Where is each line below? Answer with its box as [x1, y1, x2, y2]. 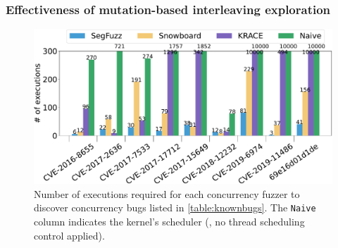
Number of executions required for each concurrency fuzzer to [34, 186, 300, 201]
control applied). [34, 228, 105, 242]
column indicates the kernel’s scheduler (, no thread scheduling [34, 213, 305, 228]
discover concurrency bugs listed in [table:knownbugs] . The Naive [34, 200, 316, 215]
